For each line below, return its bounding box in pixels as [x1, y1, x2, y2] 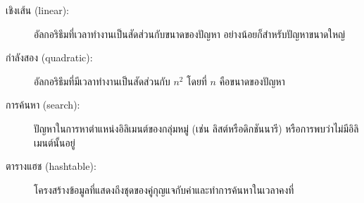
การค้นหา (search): [6, 97, 80, 112]
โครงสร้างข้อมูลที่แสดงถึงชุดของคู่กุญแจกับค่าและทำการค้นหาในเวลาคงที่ [34, 182, 294, 197]
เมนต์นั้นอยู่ [34, 135, 75, 149]
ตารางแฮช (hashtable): [6, 159, 96, 173]
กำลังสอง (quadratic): [6, 50, 93, 65]
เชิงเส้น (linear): [6, 3, 69, 17]
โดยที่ [187, 73, 207, 88]
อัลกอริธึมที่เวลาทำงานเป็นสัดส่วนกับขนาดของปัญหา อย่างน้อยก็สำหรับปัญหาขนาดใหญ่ [34, 26, 346, 41]
